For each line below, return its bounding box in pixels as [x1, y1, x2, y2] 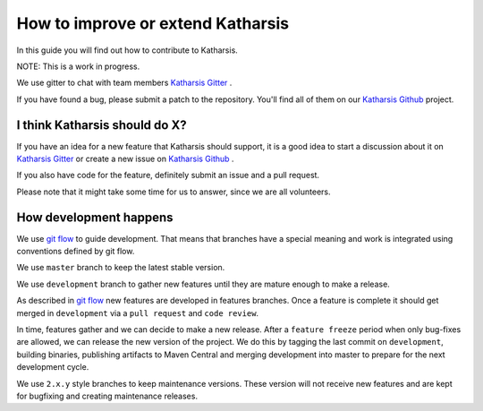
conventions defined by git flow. [16, 246, 135, 257]
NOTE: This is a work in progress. [16, 61, 140, 72]
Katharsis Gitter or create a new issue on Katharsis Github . [16, 153, 234, 165]
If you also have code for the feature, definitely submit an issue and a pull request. [16, 170, 320, 181]
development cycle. [16, 362, 89, 372]
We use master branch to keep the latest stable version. [16, 262, 225, 273]
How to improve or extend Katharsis [16, 13, 290, 33]
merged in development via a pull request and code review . [16, 307, 259, 318]
